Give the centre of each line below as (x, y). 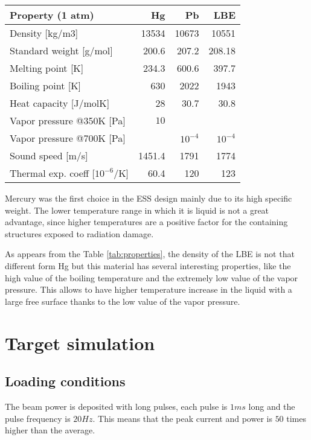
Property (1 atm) (52, 15)
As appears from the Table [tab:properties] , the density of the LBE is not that (150, 254)
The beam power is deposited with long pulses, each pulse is (116, 406)
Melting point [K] (47, 68)
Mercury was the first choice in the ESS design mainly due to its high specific (149, 198)
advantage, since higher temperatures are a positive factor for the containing (146, 222)
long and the (272, 406)
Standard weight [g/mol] (61, 50)
